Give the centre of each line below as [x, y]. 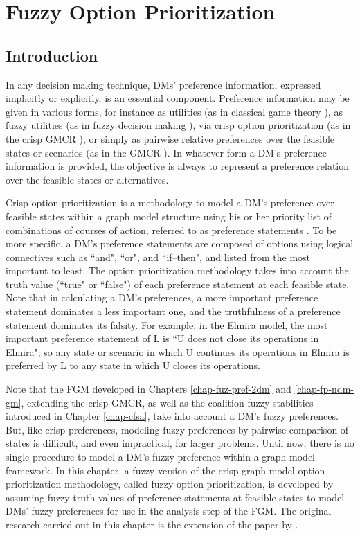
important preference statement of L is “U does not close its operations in [162, 338]
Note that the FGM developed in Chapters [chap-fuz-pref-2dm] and [148, 389]
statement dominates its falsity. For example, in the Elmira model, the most [167, 324]
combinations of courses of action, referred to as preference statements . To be [171, 230]
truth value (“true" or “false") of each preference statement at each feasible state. [178, 284]
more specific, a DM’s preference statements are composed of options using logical [180, 243]
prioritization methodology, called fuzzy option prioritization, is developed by [170, 484]
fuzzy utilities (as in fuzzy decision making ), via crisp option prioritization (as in [178, 125]
